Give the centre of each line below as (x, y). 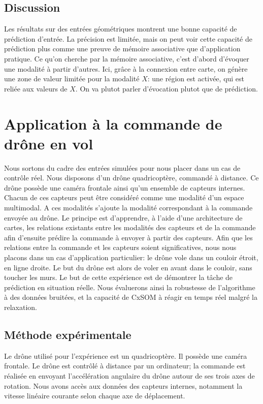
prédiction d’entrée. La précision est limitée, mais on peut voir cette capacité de (128, 38)
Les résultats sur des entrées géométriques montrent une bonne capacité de (121, 29)
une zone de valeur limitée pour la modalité (72, 79)
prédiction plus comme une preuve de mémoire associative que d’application (122, 49)
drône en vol (49, 143)
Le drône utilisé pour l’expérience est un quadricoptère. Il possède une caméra (126, 355)
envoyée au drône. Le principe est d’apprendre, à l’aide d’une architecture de (123, 217)
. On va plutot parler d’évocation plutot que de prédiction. (167, 88)
